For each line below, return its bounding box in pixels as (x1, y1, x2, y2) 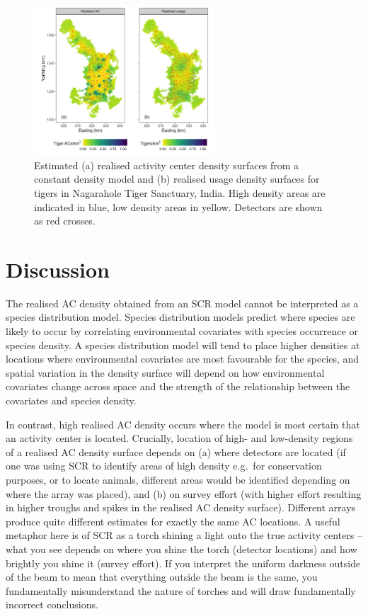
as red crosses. (34, 213, 96, 228)
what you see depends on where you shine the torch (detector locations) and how (6, 541, 357, 556)
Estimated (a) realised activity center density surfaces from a (34, 157, 299, 172)
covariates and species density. (6, 393, 137, 407)
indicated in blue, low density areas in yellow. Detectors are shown (34, 199, 323, 214)
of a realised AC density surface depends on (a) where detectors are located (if (6, 444, 346, 459)
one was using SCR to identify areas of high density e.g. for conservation (6, 458, 322, 473)
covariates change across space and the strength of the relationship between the (6, 379, 350, 394)
